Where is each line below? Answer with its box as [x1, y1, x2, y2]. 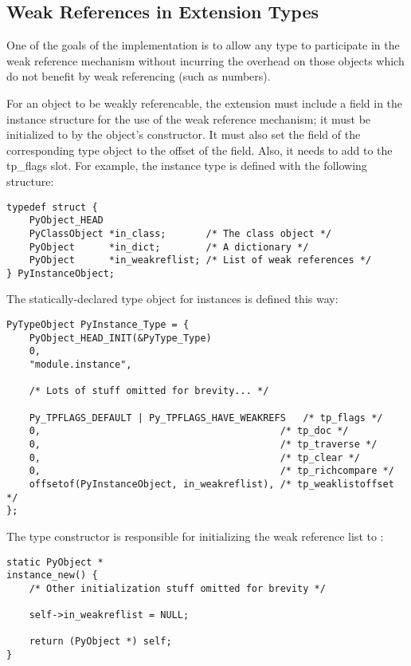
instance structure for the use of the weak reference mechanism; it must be [6, 110, 371, 127]
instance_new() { [6, 569, 98, 581]
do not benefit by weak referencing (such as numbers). [6, 68, 271, 85]
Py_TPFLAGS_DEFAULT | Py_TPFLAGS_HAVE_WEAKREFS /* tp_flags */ [29, 412, 383, 424]
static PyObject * [6, 556, 104, 568]
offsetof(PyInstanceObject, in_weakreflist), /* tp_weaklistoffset [29, 478, 394, 490]
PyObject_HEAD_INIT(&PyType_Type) [29, 332, 212, 344]
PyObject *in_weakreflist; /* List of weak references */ [29, 254, 372, 266]
